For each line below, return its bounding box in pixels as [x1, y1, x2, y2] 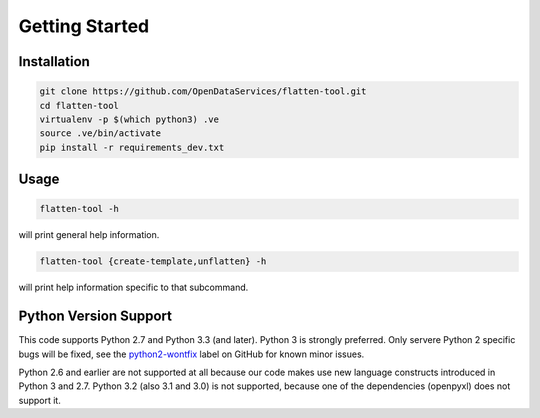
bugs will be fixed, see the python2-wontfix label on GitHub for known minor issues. [18, 348, 365, 360]
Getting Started [18, 15, 150, 37]
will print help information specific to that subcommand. [18, 281, 249, 294]
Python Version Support [18, 308, 173, 325]
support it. [18, 394, 62, 406]
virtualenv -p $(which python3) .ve [39, 113, 220, 125]
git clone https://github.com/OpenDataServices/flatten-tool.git [39, 86, 367, 97]
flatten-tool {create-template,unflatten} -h [39, 256, 267, 267]
